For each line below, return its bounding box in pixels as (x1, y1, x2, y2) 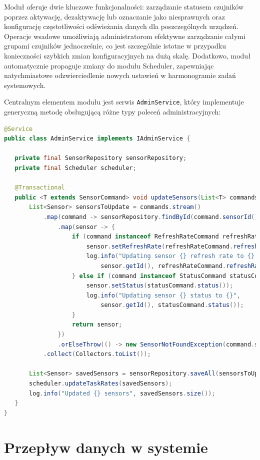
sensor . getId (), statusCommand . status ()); (100, 301, 244, 309)
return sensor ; (72, 321, 122, 328)
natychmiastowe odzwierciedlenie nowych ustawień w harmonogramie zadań (4, 70, 236, 80)
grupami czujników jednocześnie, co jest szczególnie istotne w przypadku (4, 40, 226, 51)
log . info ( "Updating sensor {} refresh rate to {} (86, 252, 255, 260)
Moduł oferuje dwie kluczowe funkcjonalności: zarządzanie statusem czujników (4, 1, 244, 11)
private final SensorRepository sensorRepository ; (14, 154, 187, 162)
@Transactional (14, 184, 65, 191)
